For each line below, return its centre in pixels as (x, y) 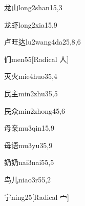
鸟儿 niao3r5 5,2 (28, 179)
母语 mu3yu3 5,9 (28, 145)
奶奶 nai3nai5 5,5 (29, 162)
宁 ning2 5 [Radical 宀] (37, 197)
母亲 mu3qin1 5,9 (29, 128)
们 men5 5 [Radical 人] (37, 59)
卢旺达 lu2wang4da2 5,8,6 (42, 42)
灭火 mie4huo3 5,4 (31, 76)
